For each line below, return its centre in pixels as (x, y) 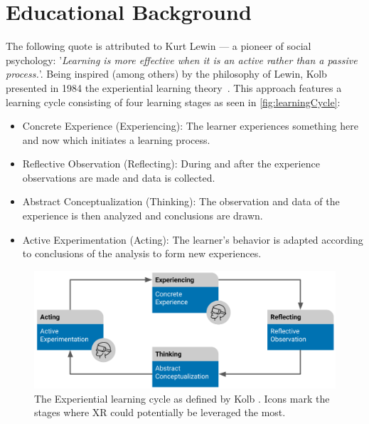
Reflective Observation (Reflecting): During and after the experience (171, 164)
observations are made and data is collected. (119, 177)
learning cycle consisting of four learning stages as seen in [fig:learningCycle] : (173, 102)
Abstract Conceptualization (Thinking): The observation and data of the (181, 201)
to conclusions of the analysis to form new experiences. (142, 253)
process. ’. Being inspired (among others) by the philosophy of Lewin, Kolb (166, 74)
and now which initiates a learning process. (116, 139)
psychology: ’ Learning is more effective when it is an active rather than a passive (182, 60)
